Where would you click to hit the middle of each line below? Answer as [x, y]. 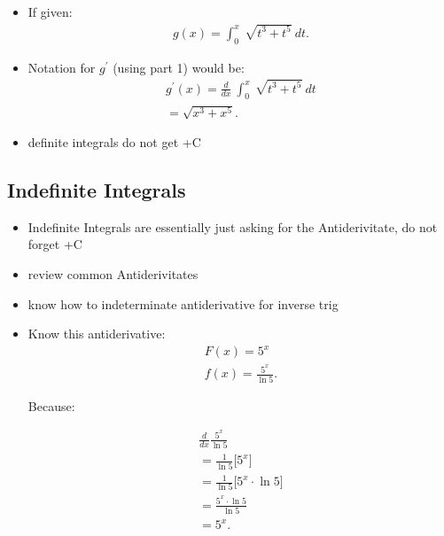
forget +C [55, 244]
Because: [51, 405]
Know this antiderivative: [97, 334]
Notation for [62, 67]
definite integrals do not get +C [114, 141]
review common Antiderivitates [113, 273]
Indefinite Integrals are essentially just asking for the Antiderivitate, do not [233, 226]
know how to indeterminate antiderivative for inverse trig [183, 303]
